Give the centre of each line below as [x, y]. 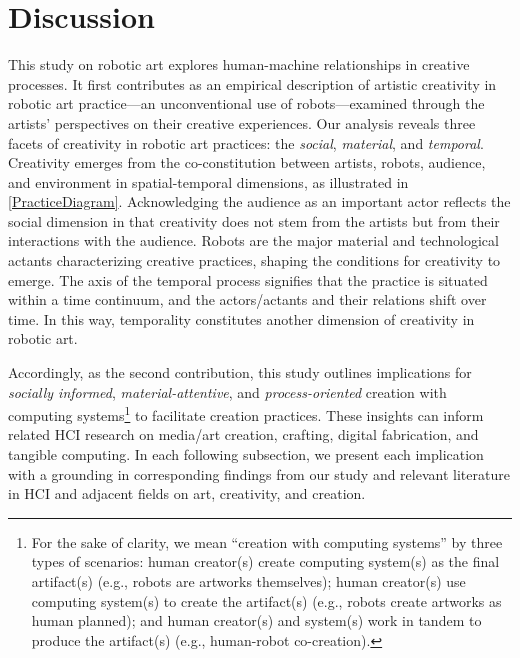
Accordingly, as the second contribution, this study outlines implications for [240, 372]
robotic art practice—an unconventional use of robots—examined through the [246, 103]
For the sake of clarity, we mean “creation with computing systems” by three [267, 541]
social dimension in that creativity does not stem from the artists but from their [254, 220]
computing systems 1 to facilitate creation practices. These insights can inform [246, 413]
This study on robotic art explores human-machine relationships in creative [239, 64]
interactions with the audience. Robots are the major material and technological [253, 240]
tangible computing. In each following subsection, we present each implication [246, 454]
